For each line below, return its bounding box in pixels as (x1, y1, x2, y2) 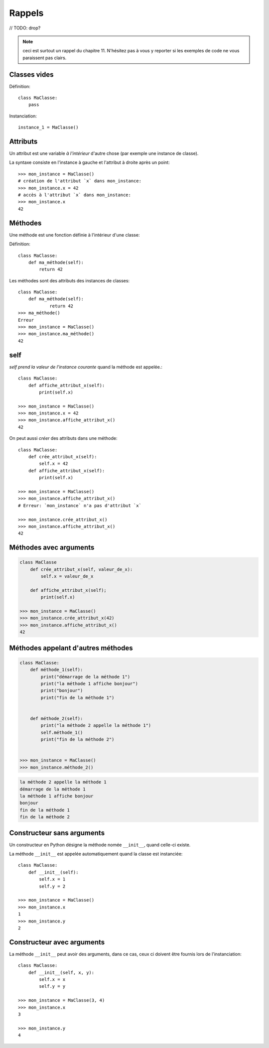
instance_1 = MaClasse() (18, 125, 79, 131)
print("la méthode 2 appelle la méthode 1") (40, 723, 151, 728)
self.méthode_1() (40, 730, 83, 735)
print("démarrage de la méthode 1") (40, 674, 131, 679)
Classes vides (9, 70, 54, 79)
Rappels (9, 7, 44, 18)
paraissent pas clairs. (22, 55, 67, 61)
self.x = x (39, 977, 66, 982)
